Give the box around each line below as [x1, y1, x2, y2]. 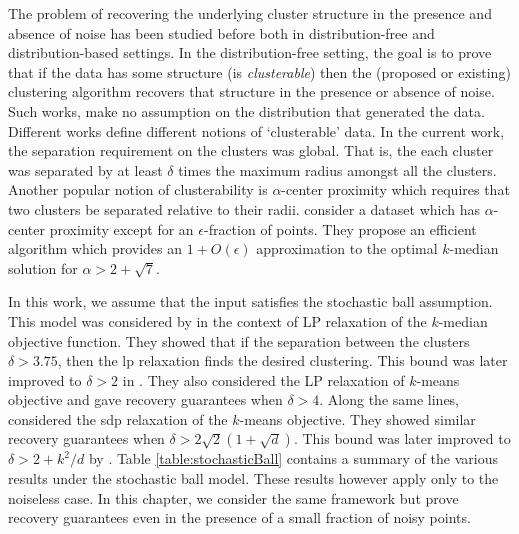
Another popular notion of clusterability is [8, 179, 268, 200]
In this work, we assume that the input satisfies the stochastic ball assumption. [8, 291, 493, 312]
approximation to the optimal [256, 238, 438, 259]
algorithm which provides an [8, 238, 183, 259]
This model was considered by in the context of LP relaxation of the [8, 310, 427, 331]
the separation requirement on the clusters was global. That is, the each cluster [8, 140, 494, 161]
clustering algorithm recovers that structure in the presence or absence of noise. [8, 81, 495, 102]
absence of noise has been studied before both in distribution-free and [8, 22, 435, 43]
